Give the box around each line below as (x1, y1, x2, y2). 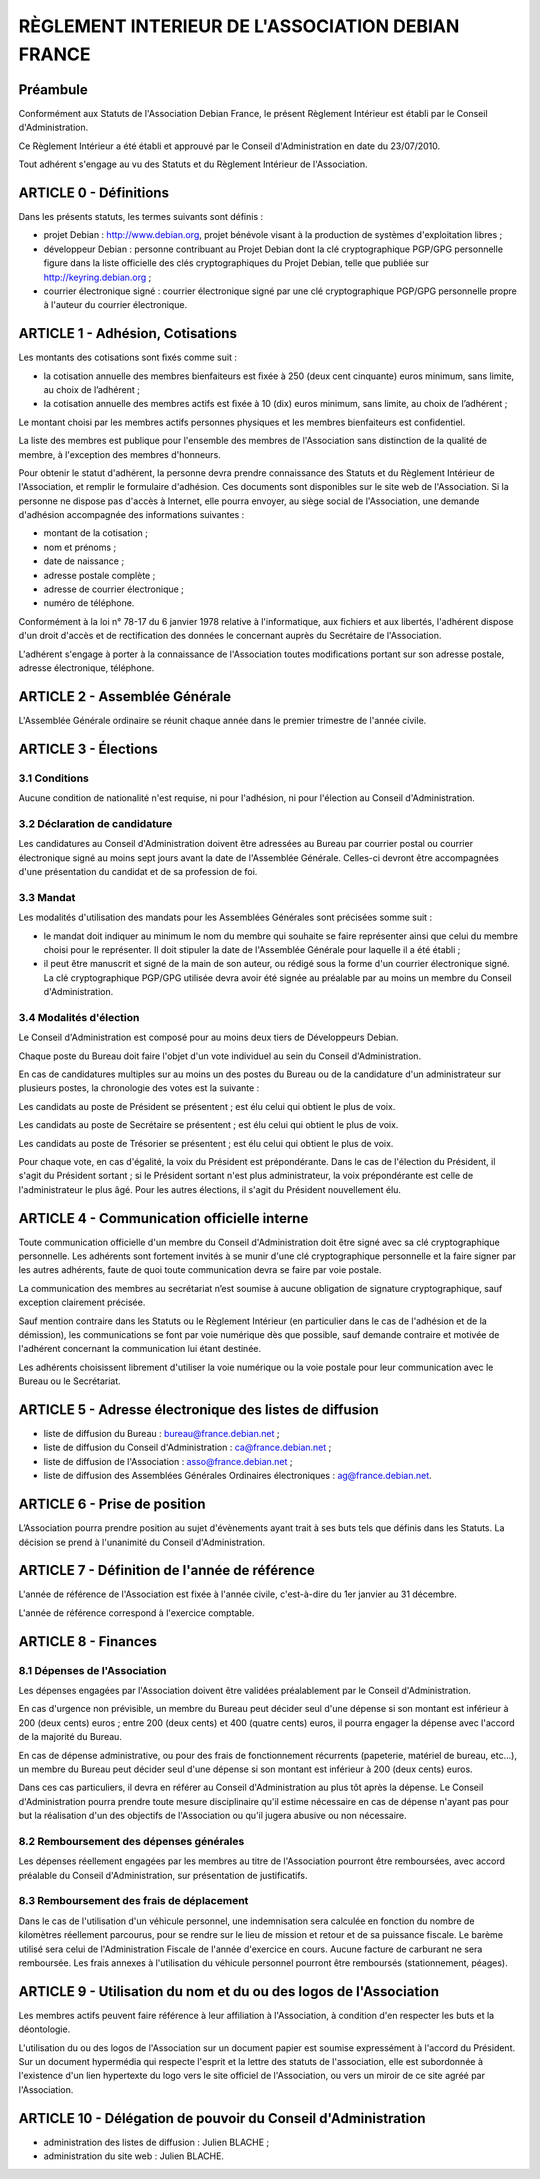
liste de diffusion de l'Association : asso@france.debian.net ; (43, 1455, 293, 1467)
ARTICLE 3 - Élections (18, 740, 159, 757)
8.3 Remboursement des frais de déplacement (18, 1894, 249, 1908)
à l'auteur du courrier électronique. (43, 299, 188, 311)
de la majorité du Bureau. (18, 1731, 122, 1743)
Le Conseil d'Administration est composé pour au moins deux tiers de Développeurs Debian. (18, 1031, 399, 1044)
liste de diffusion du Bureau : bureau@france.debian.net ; (43, 1428, 280, 1440)
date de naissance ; (43, 555, 125, 567)
